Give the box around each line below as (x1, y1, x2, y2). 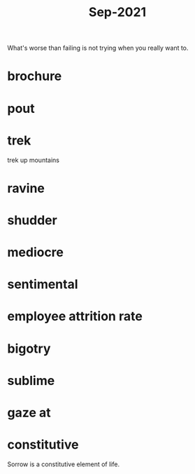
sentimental (7, 276, 78, 292)
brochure (7, 68, 62, 84)
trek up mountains (7, 156, 59, 164)
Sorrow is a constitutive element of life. (7, 460, 120, 468)
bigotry (7, 341, 51, 356)
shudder (7, 212, 57, 228)
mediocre (7, 245, 64, 260)
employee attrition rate (7, 309, 143, 325)
